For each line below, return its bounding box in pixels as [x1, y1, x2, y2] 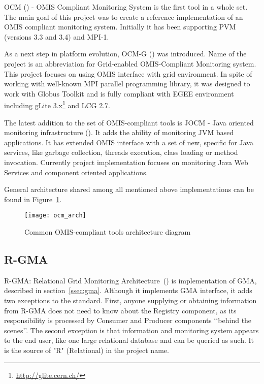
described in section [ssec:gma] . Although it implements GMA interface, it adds [4, 285, 252, 296]
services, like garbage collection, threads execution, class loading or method [4, 147, 238, 157]
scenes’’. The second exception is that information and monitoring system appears [4, 325, 259, 335]
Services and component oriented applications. [4, 167, 148, 177]
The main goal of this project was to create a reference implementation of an [4, 11, 243, 22]
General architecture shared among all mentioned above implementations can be [4, 184, 254, 195]
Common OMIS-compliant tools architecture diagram [24, 227, 191, 237]
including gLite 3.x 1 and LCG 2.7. [4, 99, 110, 110]
